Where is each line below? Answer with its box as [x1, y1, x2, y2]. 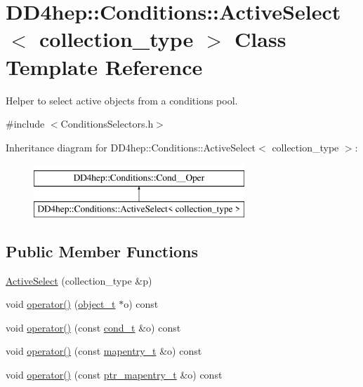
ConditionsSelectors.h [60, 116, 154, 131]
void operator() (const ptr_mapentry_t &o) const [6, 367, 223, 382]
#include [6, 116, 45, 131]
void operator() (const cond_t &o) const [6, 320, 181, 334]
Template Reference [6, 52, 203, 81]
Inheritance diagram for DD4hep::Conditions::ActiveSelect [6, 140, 256, 154]
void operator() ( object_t [6, 297, 116, 311]
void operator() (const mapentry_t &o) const [6, 344, 202, 358]
